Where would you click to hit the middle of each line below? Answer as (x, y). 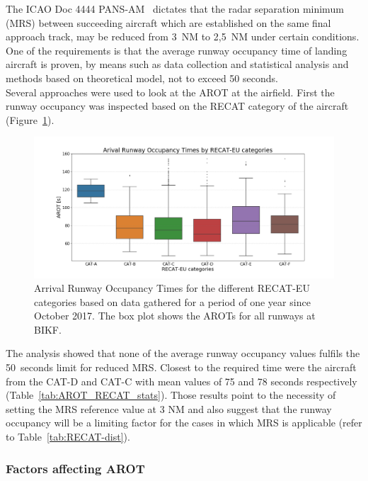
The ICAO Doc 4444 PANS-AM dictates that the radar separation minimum (175, 9)
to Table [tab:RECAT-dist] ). (68, 437)
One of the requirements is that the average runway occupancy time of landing (177, 50)
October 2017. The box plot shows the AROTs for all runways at (175, 316)
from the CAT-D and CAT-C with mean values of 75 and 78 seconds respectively (182, 381)
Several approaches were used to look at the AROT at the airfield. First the (170, 92)
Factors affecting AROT (75, 468)
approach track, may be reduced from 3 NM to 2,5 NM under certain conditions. (183, 36)
